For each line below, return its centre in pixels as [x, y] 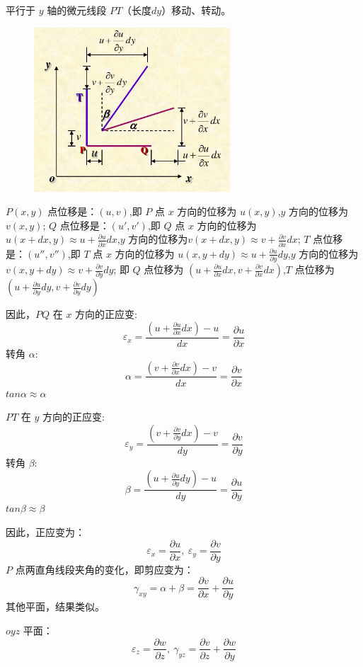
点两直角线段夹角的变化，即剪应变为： [104, 569]
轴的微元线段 [77, 10]
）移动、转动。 [196, 10]
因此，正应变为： [45, 532]
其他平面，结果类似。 [55, 606]
